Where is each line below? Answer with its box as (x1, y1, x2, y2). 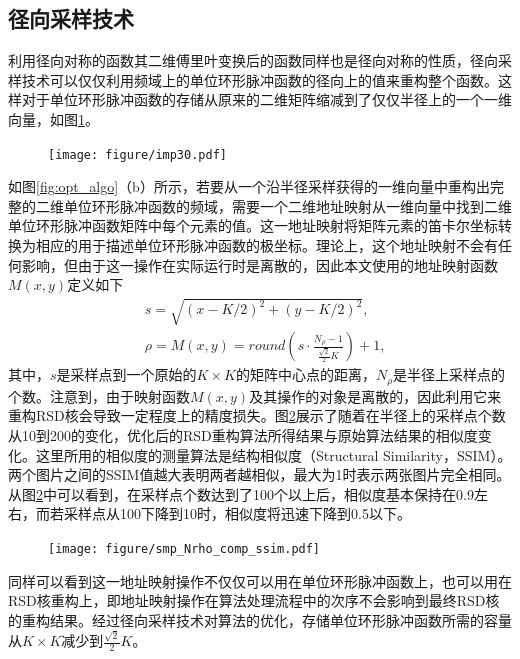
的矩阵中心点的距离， (235, 364, 376, 385)
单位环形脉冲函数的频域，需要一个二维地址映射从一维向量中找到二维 (63, 195, 512, 216)
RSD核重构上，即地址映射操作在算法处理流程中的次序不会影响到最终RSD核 (8, 590, 500, 611)
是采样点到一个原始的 (56, 364, 197, 385)
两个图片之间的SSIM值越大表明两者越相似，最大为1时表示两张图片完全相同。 (8, 464, 511, 485)
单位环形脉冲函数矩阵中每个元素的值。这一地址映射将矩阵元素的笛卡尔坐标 (8, 215, 498, 236)
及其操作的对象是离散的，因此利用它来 (249, 385, 502, 406)
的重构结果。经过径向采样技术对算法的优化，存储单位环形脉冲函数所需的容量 (8, 609, 512, 630)
